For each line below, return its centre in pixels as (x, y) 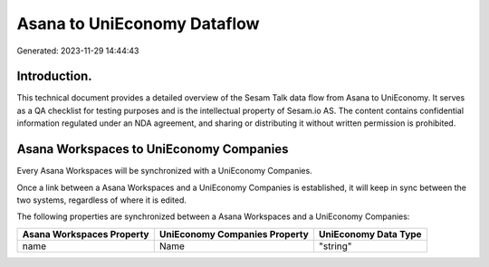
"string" (335, 246)
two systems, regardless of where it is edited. (102, 200)
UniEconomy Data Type (370, 234)
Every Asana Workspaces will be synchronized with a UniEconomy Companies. (164, 171)
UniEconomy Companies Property (234, 234)
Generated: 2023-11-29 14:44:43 (78, 51)
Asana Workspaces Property (86, 234)
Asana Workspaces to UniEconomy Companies (153, 149)
